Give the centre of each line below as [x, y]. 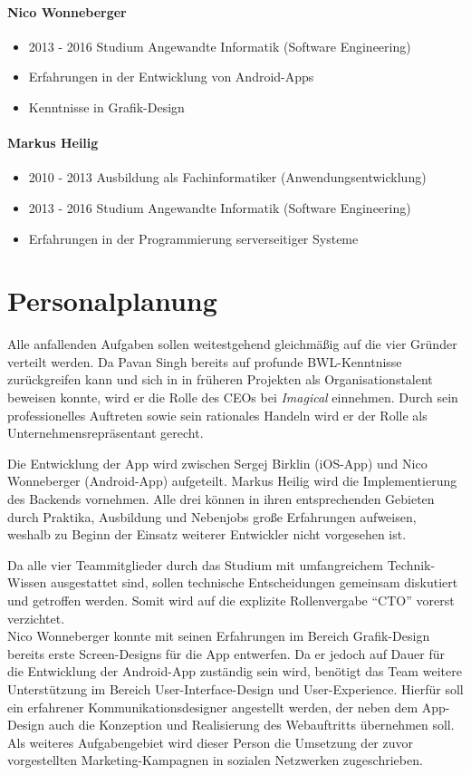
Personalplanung [112, 300]
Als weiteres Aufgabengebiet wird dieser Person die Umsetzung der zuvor [210, 742]
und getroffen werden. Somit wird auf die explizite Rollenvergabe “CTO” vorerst [231, 600]
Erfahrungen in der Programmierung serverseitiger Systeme [193, 238]
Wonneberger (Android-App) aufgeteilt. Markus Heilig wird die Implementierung [232, 481]
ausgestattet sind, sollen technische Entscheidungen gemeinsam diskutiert [254, 582]
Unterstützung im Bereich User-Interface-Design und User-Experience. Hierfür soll [235, 688]
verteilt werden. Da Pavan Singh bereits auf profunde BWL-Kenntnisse [205, 361]
